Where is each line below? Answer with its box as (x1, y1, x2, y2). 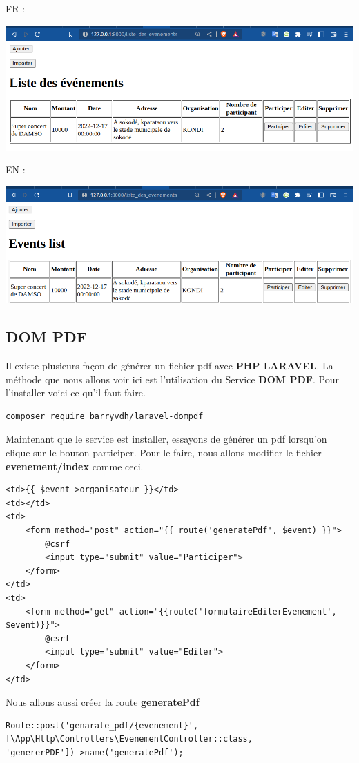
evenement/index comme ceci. (6, 458, 144, 473)
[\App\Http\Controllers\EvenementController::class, (6, 734, 253, 744)
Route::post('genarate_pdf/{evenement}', (6, 720, 199, 731)
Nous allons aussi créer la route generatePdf (6, 695, 200, 709)
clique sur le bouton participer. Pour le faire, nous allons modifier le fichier (6, 445, 322, 460)
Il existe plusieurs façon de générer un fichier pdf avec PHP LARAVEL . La (6, 358, 333, 373)
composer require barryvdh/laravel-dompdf (6, 411, 204, 421)
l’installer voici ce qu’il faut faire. (6, 385, 146, 400)
